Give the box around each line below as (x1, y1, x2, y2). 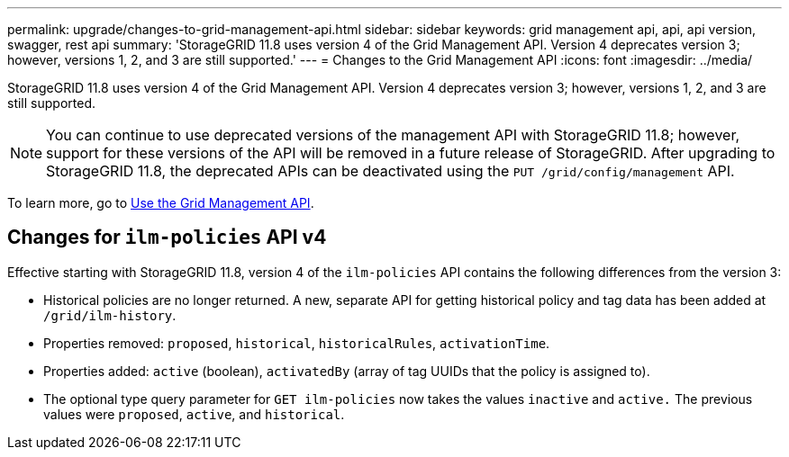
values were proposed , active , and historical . (43, 406, 345, 422)
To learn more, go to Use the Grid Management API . (7, 195, 314, 211)
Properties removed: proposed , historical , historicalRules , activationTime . (43, 335, 550, 351)
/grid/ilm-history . (43, 307, 177, 323)
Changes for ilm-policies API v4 (7, 226, 327, 249)
